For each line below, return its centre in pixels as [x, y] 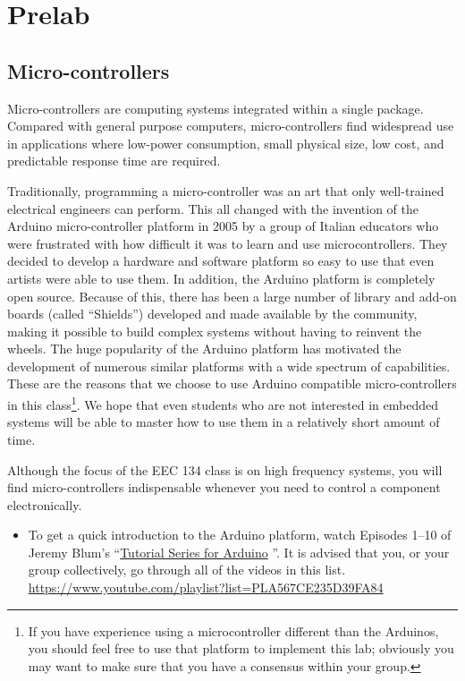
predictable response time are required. [114, 161]
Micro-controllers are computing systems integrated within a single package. [216, 108]
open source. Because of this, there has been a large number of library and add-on [232, 296]
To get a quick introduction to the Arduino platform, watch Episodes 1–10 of [240, 535]
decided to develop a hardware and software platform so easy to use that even [221, 261]
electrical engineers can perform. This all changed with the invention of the [213, 208]
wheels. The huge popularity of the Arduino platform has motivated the [204, 349]
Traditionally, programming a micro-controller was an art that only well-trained [226, 190]
